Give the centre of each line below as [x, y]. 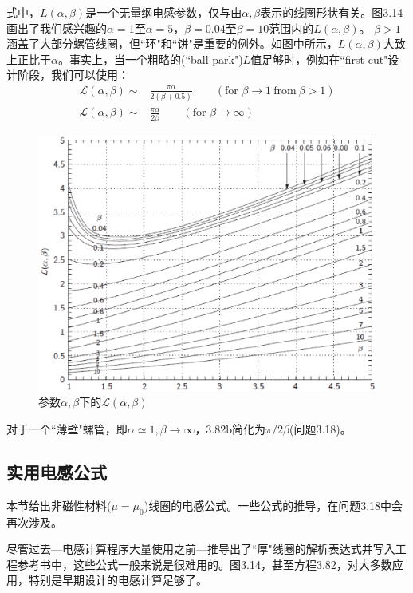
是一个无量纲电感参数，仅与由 [164, 12]
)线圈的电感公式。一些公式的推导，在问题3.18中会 [273, 505]
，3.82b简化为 [230, 428]
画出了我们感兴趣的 [57, 28]
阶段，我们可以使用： [73, 75]
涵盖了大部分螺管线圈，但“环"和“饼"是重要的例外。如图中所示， [172, 43]
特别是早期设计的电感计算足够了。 [118, 580]
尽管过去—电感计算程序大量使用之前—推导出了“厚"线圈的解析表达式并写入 [201, 549]
